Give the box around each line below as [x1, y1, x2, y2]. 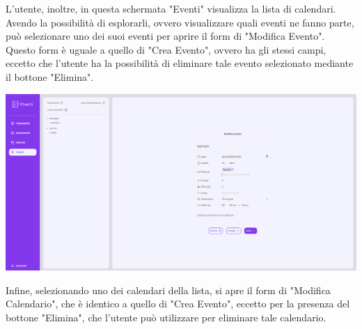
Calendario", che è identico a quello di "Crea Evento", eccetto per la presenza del [6, 296, 350, 311]
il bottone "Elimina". [6, 69, 94, 84]
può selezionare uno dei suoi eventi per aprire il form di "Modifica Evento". [6, 29, 325, 43]
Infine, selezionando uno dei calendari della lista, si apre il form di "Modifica [6, 282, 331, 297]
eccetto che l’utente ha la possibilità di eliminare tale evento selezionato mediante [6, 56, 354, 70]
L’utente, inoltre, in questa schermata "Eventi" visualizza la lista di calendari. [6, 1, 336, 15]
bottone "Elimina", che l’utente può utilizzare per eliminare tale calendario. [6, 309, 326, 324]
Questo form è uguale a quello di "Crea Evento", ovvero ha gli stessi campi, [6, 42, 326, 56]
